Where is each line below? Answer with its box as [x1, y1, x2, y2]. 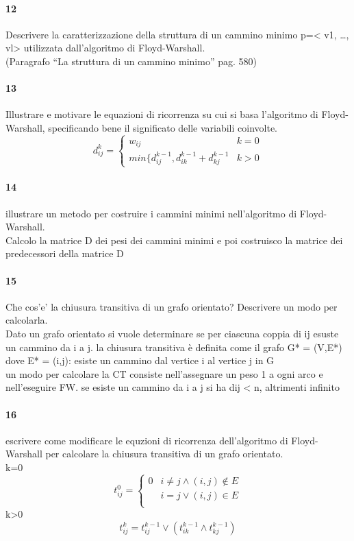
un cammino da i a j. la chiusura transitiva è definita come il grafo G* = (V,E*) [5, 339, 342, 354]
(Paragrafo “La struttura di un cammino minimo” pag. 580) [5, 53, 257, 68]
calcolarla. [5, 313, 48, 327]
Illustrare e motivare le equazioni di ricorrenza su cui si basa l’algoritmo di [5, 107, 318, 121]
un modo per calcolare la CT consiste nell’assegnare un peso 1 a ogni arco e [5, 366, 323, 381]
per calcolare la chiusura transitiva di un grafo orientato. [45, 446, 283, 461]
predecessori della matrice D [5, 246, 124, 261]
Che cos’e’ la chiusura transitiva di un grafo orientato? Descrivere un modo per [5, 299, 338, 313]
